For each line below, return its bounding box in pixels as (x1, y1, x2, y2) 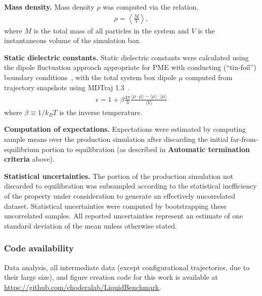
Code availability (4, 242, 74, 254)
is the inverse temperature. (59, 106, 143, 117)
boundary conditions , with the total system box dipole (4, 72, 177, 82)
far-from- (230, 134, 258, 144)
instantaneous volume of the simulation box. (4, 35, 141, 46)
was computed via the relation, (103, 2, 199, 12)
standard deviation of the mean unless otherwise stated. (4, 220, 177, 231)
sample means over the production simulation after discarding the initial (4, 134, 229, 144)
